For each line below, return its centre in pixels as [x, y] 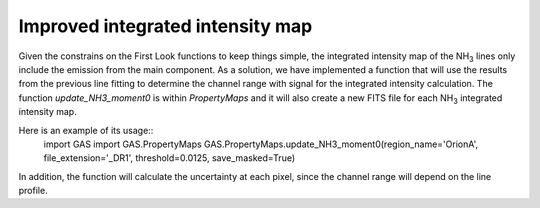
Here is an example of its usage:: [86, 130]
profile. [33, 191]
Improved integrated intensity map [165, 26]
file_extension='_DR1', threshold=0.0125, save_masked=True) [169, 158]
